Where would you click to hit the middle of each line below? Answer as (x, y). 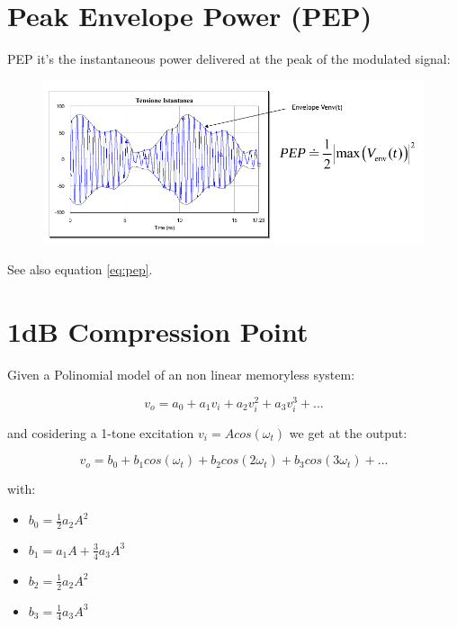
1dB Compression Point (158, 331)
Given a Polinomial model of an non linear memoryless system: (181, 375)
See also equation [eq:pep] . (80, 269)
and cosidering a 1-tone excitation (101, 432)
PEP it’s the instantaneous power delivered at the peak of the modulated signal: (229, 59)
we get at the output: (348, 432)
